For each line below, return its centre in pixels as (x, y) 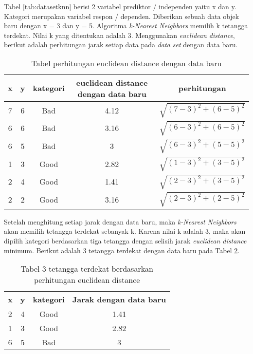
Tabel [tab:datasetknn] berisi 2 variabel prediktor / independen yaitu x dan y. (120, 6)
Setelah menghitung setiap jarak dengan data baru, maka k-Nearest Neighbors (120, 221)
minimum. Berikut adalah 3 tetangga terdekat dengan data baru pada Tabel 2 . (122, 250)
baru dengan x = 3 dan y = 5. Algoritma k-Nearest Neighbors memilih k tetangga (126, 26)
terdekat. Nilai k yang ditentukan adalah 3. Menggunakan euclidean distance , (119, 35)
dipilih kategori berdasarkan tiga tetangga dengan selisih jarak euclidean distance (125, 240)
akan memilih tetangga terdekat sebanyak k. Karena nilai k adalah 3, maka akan (125, 231)
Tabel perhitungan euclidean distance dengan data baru (126, 63)
